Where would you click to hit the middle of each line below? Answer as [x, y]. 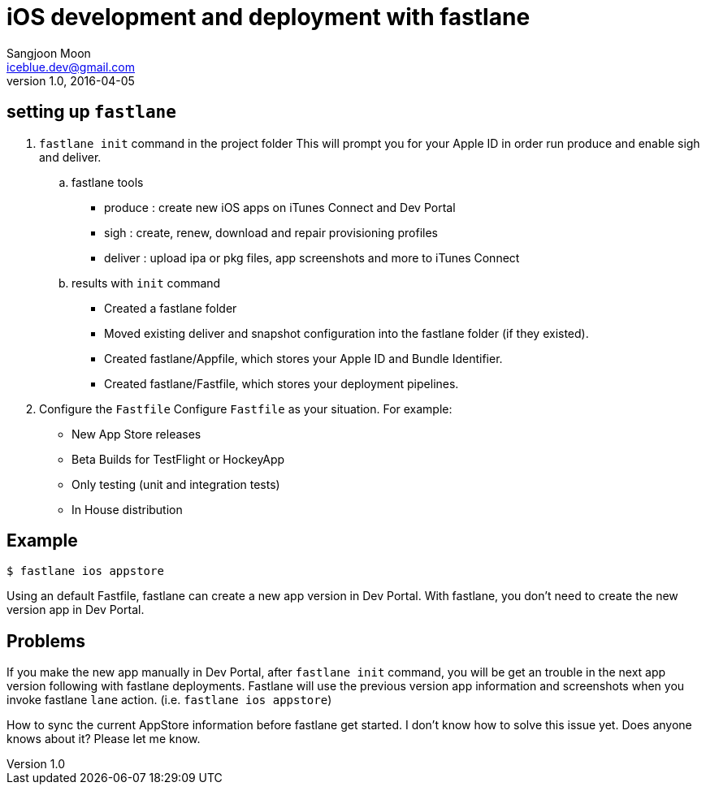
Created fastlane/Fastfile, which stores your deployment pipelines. [282, 383]
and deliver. [70, 157]
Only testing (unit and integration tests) [176, 484]
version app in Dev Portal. [76, 610]
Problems [46, 641]
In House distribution [127, 509]
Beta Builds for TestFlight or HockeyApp [178, 459]
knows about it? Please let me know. [104, 739]
